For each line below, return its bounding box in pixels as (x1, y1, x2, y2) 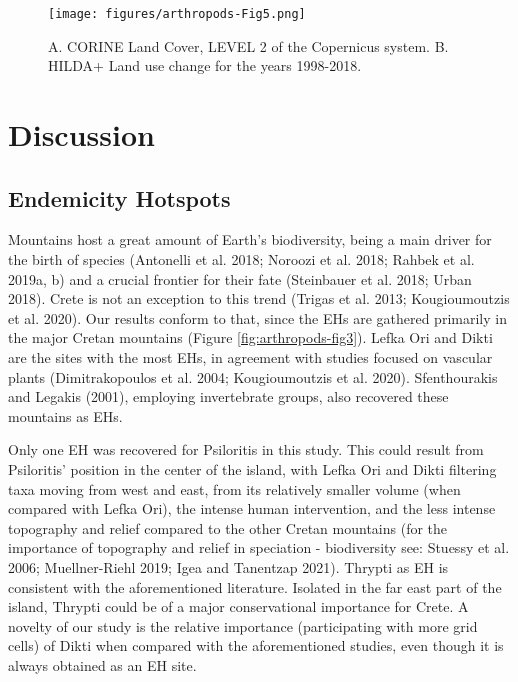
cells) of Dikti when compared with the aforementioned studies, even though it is (8, 635, 504, 656)
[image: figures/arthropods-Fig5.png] (48, 7, 306, 21)
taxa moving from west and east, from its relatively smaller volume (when (8, 478, 461, 499)
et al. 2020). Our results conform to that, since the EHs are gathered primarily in (8, 307, 507, 328)
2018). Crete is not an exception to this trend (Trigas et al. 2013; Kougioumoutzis (8, 288, 510, 309)
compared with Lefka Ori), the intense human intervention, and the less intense (8, 498, 496, 519)
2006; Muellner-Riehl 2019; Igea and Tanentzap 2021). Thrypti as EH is (8, 556, 449, 577)
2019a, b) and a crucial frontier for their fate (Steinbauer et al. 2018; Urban (8, 268, 472, 289)
